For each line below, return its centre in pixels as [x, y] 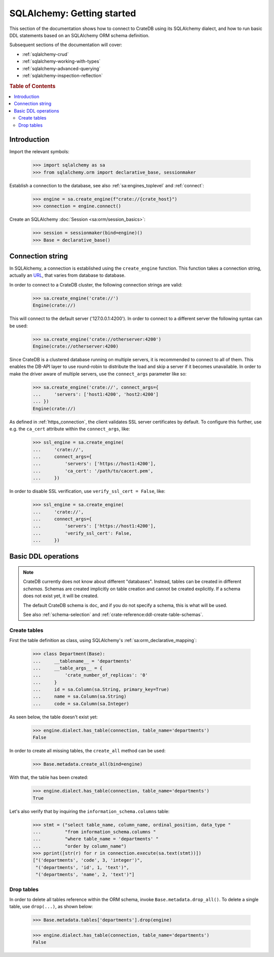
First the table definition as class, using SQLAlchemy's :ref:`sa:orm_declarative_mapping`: [103, 641]
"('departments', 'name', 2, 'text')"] [85, 875]
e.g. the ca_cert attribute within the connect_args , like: [70, 429]
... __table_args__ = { [67, 668]
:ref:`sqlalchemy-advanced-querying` [61, 68]
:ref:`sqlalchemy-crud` [45, 54]
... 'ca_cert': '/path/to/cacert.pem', [93, 471]
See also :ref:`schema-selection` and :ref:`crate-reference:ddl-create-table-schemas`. [113, 615]
